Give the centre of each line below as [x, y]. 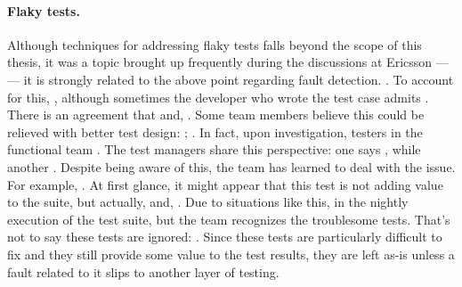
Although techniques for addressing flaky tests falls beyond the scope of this [215, 44]
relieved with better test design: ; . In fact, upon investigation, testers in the [215, 131]
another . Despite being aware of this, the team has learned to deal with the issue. [231, 166]
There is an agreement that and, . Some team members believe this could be [216, 115]
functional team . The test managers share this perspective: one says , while [214, 149]
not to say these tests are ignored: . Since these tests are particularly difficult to [225, 237]
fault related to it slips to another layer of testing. [143, 271]
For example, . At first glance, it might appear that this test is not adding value [225, 184]
